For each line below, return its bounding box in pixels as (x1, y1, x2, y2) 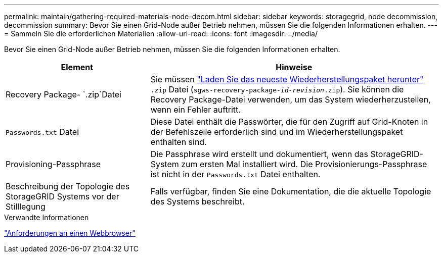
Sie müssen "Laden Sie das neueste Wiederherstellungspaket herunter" (150, 74, 424, 84)
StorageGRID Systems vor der (6, 191, 119, 201)
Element (61, 62, 94, 72)
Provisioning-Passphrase (6, 159, 101, 169)
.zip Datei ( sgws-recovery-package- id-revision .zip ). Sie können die (150, 84, 404, 94)
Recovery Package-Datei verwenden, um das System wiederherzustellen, (150, 94, 431, 105)
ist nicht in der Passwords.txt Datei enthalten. (150, 169, 321, 179)
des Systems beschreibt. (150, 196, 245, 207)
